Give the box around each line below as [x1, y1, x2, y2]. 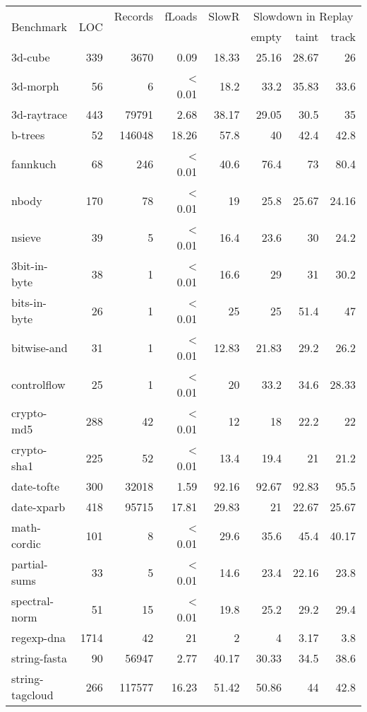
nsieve [11, 228, 41, 245]
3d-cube [11, 49, 50, 65]
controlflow [11, 375, 66, 392]
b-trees [11, 127, 45, 143]
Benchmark [11, 18, 67, 35]
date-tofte [11, 478, 60, 494]
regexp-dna [11, 629, 66, 646]
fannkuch [11, 155, 56, 172]
